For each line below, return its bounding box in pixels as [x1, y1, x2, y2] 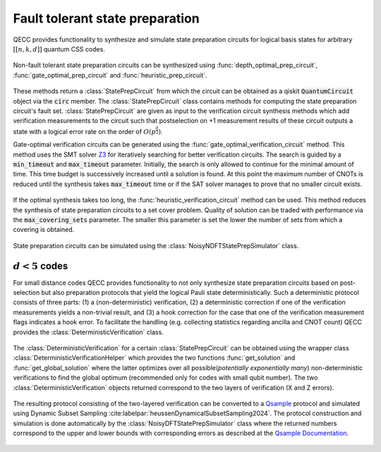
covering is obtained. [13, 226, 75, 234]
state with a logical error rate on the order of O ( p [13, 127, 156, 135]
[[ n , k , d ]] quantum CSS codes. [13, 44, 105, 53]
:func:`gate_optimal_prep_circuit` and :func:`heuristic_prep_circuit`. [13, 71, 207, 79]
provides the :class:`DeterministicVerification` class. [13, 328, 164, 336]
